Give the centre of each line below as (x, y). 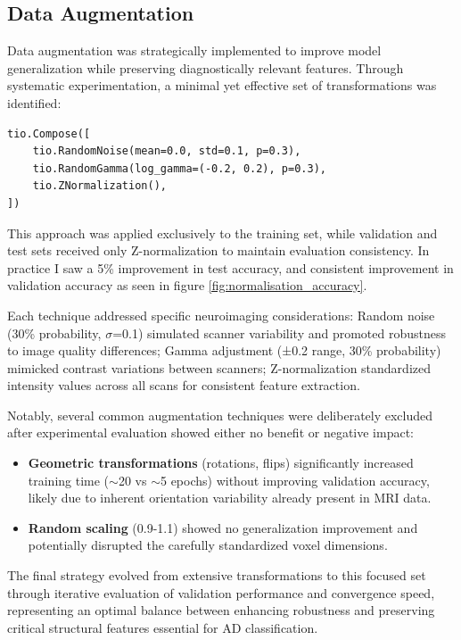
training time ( (69, 480)
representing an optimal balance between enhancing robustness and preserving (221, 610)
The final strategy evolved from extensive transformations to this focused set (217, 575)
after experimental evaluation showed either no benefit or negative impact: (211, 432)
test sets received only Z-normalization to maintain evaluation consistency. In (218, 250)
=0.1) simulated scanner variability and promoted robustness (280, 332)
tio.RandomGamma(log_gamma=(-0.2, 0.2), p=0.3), (179, 168)
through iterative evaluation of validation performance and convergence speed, (221, 592)
